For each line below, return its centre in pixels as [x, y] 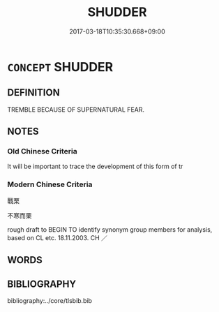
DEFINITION [34, 92]
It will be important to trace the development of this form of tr [95, 166]
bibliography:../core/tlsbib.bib [50, 300]
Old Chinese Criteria [43, 151]
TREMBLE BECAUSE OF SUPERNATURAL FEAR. [76, 110]
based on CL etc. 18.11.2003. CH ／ [58, 237]
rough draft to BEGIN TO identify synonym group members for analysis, [110, 229]
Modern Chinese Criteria [50, 184]
